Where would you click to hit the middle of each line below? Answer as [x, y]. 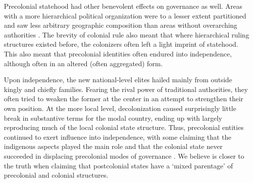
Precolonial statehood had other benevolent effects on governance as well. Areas [123, 6]
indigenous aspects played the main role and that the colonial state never [113, 146]
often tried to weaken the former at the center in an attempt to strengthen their [124, 99]
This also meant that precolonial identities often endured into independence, [118, 53]
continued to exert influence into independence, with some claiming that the [118, 137]
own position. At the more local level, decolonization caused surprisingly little [120, 108]
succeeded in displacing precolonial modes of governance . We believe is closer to [124, 156]
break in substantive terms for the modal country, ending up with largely [113, 118]
